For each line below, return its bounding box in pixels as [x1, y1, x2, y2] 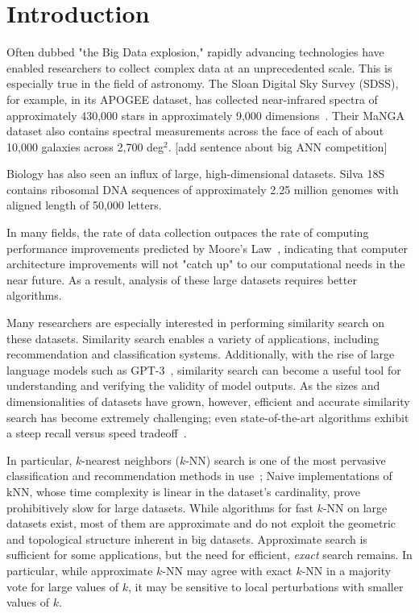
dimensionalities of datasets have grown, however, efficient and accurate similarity [6, 393, 410, 409]
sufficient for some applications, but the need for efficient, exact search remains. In [6, 546, 413, 563]
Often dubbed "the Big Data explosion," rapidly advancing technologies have [6, 43, 384, 60]
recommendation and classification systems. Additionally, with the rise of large [6, 346, 395, 362]
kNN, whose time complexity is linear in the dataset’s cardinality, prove [6, 483, 361, 499]
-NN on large [322, 499, 388, 516]
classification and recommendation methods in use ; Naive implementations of [6, 467, 392, 484]
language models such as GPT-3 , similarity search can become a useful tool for [6, 361, 401, 378]
